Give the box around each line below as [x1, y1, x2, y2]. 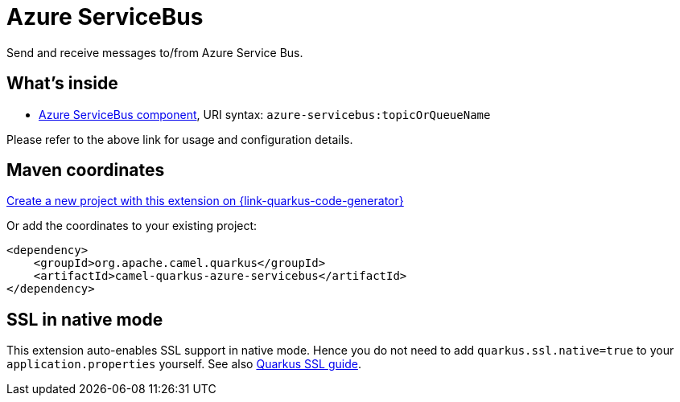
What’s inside [6, 73, 118, 94]
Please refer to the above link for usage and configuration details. [6, 132, 353, 146]
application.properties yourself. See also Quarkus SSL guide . [6, 357, 361, 371]
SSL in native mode [6, 309, 163, 330]
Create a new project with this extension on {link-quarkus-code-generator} [6, 194, 404, 208]
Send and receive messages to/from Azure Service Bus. [6, 45, 303, 59]
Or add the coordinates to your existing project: [6, 219, 258, 233]
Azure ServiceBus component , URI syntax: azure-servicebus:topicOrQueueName [39, 107, 491, 121]
